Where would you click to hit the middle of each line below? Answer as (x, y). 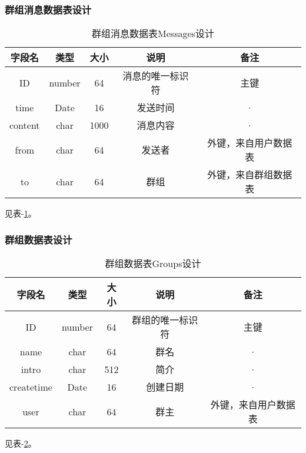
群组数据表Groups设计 (153, 264)
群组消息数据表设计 (48, 9)
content (25, 125)
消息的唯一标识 (156, 76)
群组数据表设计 (39, 239)
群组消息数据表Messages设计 (153, 34)
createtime (31, 387)
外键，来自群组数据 (250, 175)
